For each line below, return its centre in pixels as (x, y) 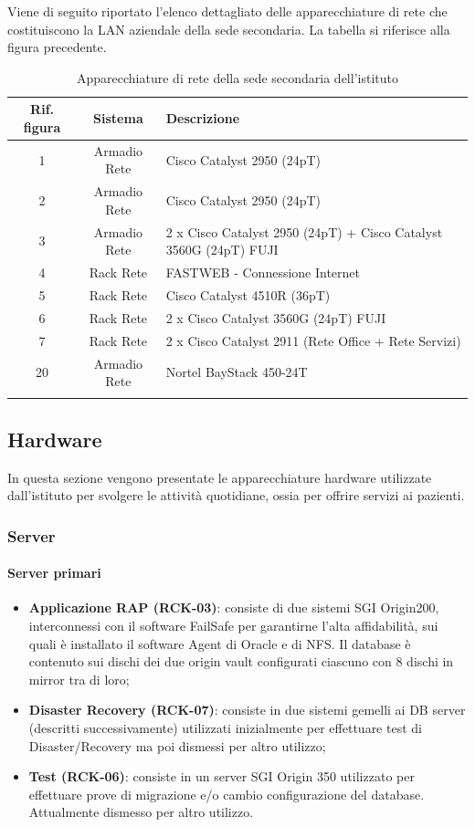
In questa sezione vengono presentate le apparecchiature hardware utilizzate (220, 477)
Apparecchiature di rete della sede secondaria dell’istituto (237, 77)
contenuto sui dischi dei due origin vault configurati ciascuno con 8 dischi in (241, 661)
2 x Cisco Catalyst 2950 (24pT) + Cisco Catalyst (304, 231)
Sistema (118, 118)
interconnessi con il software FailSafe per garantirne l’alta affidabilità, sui (233, 626)
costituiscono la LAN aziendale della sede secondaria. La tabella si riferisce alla (229, 29)
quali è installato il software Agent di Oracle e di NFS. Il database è (220, 643)
